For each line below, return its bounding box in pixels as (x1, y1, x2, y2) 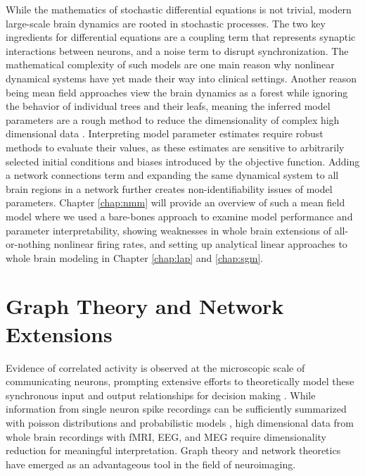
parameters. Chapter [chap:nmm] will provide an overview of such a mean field (6, 195, 345, 210)
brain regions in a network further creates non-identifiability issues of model (6, 181, 333, 196)
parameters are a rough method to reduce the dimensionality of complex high (6, 112, 340, 127)
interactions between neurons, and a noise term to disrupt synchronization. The (6, 43, 349, 58)
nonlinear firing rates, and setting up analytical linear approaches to (53, 237, 347, 251)
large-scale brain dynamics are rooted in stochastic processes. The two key (6, 15, 326, 30)
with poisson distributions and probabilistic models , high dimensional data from (6, 415, 354, 430)
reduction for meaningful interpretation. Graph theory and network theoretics (6, 443, 341, 458)
